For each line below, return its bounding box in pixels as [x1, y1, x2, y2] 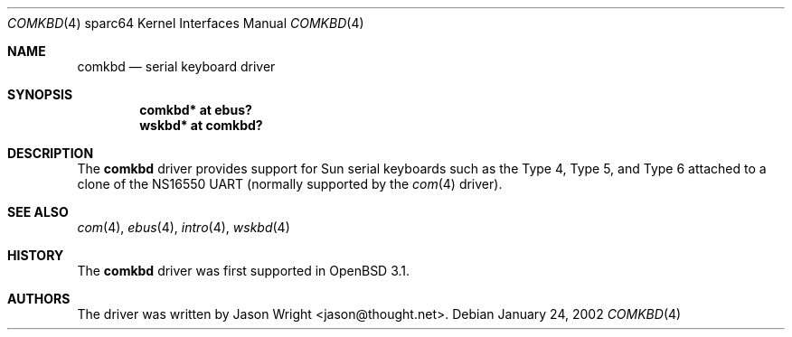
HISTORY [7, 248, 64, 263]
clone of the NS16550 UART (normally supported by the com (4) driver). [77, 176, 503, 192]
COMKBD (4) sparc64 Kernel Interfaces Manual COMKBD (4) [7, 15, 364, 31]
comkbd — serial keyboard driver [77, 59, 276, 74]
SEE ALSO [7, 204, 69, 220]
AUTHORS [7, 291, 71, 306]
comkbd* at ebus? [139, 102, 252, 117]
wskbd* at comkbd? [139, 117, 263, 133]
